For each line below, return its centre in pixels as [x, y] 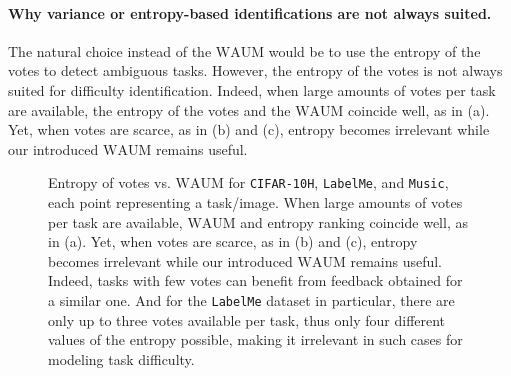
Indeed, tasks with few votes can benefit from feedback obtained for [255, 280]
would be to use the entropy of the [374, 50]
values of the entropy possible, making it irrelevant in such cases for [255, 339]
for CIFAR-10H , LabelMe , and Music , [338, 182]
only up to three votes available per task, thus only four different [247, 319]
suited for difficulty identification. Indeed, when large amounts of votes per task [252, 89]
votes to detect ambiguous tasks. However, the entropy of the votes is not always [255, 70]
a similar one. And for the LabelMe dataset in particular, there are [251, 299]
